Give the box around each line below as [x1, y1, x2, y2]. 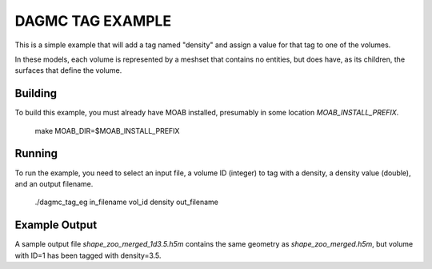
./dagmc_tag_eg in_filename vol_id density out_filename [34, 197, 219, 207]
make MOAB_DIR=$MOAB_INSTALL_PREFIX [34, 126, 180, 135]
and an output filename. [14, 179, 94, 188]
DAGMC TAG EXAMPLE [14, 12, 172, 30]
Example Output [14, 219, 98, 232]
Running [14, 147, 58, 160]
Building [14, 86, 58, 100]
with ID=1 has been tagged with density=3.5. [14, 251, 162, 260]
